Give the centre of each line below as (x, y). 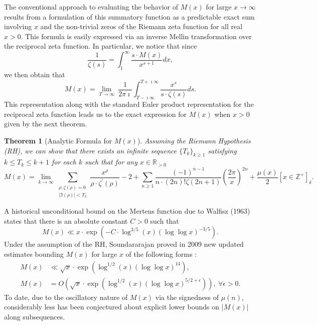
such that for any (111, 162)
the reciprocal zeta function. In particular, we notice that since (101, 46)
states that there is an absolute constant (66, 220)
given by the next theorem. (46, 124)
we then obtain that (35, 74)
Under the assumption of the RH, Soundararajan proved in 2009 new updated (124, 244)
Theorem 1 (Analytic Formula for (58, 140)
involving (18, 26)
